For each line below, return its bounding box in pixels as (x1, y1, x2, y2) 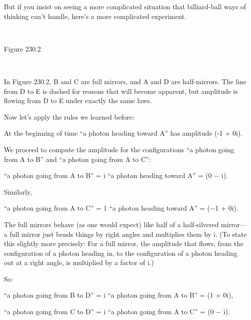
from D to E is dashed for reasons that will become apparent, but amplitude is (4, 86, 238, 96)
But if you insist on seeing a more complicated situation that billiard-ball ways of (4, 1, 246, 11)
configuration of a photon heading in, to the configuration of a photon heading (4, 248, 237, 258)
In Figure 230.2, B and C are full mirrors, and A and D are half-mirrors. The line (4, 76, 247, 86)
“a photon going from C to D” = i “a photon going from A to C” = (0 (4, 306, 214, 317)
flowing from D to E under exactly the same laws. (4, 95, 152, 106)
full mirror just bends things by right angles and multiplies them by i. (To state (9, 229, 247, 239)
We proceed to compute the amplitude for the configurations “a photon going (4, 144, 234, 154)
